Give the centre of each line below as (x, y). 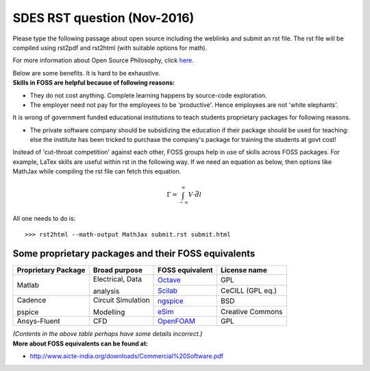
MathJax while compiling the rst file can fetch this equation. (97, 171)
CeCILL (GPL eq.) (249, 290)
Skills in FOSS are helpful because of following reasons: (94, 83)
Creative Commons (251, 311)
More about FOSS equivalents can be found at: (81, 344)
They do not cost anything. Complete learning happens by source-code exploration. (148, 95)
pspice (28, 312)
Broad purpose (118, 270)
